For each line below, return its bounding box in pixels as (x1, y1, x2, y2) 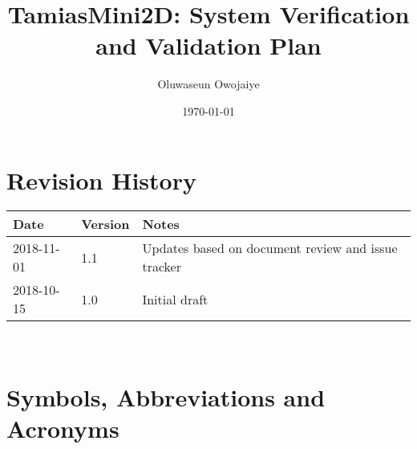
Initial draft (142, 289, 208, 308)
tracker (142, 257, 181, 276)
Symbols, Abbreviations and (6, 381, 326, 414)
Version (81, 214, 130, 234)
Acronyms (6, 412, 119, 445)
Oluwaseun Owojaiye (157, 76, 260, 92)
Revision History (6, 163, 196, 196)
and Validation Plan (95, 29, 322, 62)
